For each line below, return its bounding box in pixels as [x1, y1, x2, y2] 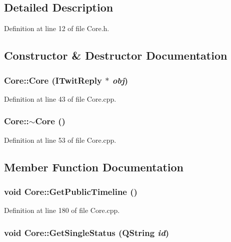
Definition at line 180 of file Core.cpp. [4, 205, 120, 215]
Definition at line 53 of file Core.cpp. [4, 134, 116, 145]
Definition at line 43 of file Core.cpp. [4, 93, 116, 104]
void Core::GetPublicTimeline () [4, 185, 137, 197]
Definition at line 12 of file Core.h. [4, 23, 109, 34]
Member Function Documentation [4, 159, 184, 174]
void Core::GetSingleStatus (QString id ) [4, 226, 169, 238]
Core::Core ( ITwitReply [4, 74, 102, 86]
